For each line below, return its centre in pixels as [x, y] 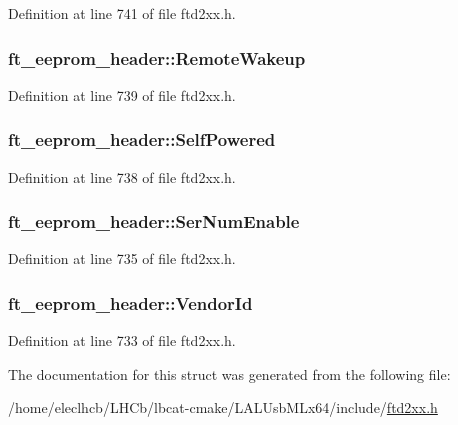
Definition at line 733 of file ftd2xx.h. [122, 340]
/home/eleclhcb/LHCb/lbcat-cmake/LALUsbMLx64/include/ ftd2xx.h [223, 407]
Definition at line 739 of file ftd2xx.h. [122, 94]
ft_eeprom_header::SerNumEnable [154, 221]
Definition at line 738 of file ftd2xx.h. [122, 176]
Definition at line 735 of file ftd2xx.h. [122, 258]
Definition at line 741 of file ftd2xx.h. [122, 13]
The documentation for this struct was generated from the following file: [229, 373]
